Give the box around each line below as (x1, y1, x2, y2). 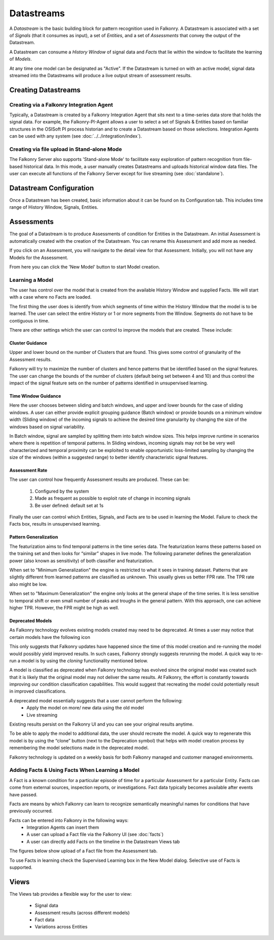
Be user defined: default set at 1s (35, 502, 104, 508)
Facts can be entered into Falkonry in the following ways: (9, 817, 129, 823)
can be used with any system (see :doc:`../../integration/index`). (9, 133, 142, 139)
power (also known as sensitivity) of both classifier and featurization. (9, 558, 154, 564)
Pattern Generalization (9, 534, 58, 540)
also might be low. (9, 581, 48, 587)
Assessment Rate (9, 467, 48, 473)
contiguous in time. (9, 317, 50, 323)
